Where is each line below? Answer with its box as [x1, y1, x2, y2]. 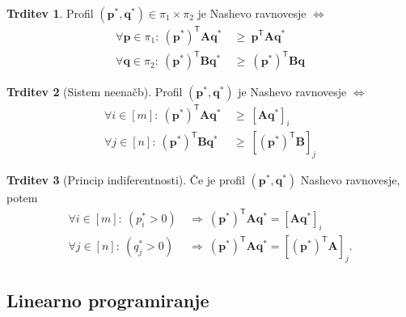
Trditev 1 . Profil [6, 5, 94, 21]
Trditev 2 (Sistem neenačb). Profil [6, 83, 183, 100]
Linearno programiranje [6, 288, 209, 313]
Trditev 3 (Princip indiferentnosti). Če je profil [6, 171, 245, 188]
